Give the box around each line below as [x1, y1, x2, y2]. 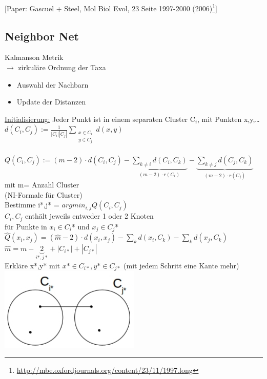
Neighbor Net [5, 28, 79, 44]
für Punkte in [5, 221, 47, 231]
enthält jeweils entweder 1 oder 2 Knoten [25, 210, 154, 221]
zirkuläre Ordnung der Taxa [18, 62, 106, 73]
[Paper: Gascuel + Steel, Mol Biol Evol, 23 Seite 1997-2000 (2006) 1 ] [5, 2, 217, 13]
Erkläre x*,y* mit [5, 260, 60, 270]
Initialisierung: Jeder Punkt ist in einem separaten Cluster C [5, 113, 195, 124]
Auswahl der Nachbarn [16, 79, 89, 90]
